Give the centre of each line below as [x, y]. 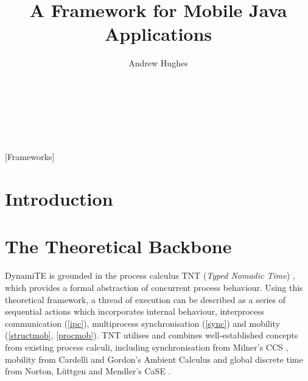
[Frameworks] [30, 157]
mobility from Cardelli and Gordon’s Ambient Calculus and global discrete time [154, 359]
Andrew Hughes [158, 63]
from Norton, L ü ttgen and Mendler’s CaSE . [88, 371]
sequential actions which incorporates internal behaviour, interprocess [135, 311]
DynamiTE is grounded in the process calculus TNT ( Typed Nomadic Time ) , [150, 275]
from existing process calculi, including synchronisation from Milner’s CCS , [147, 347]
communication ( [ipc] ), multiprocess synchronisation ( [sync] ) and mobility [143, 323]
